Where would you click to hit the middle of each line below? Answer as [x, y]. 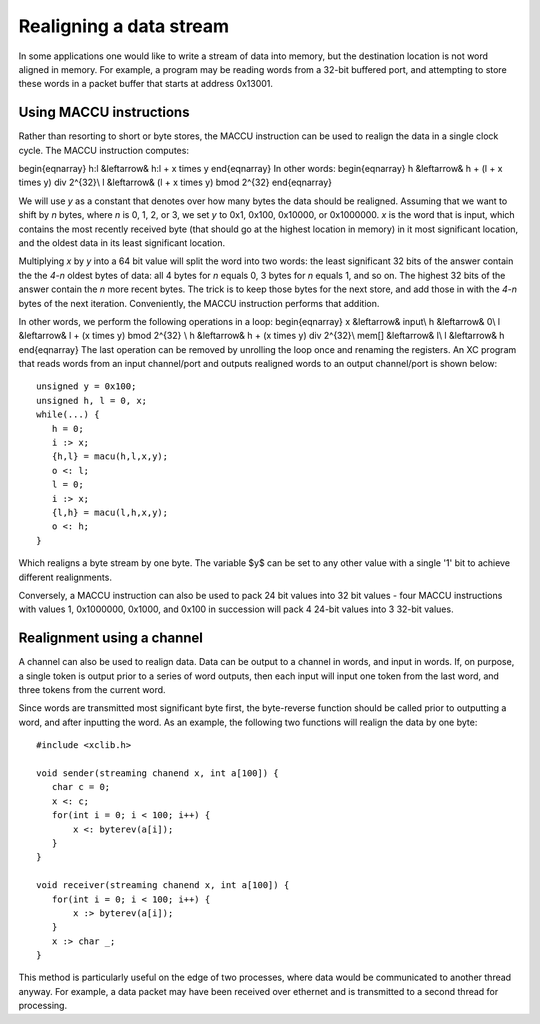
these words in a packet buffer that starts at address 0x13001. [146, 84]
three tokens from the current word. [92, 690]
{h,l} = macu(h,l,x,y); [110, 456]
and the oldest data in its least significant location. [121, 242]
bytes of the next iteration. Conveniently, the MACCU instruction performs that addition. [199, 303]
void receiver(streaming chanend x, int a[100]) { [163, 885]
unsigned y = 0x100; [86, 386]
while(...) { [68, 414]
